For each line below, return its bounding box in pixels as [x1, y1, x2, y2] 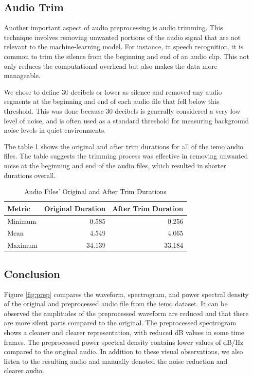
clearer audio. [4, 365, 44, 376]
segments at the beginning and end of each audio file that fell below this [4, 96, 219, 106]
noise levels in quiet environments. [4, 125, 106, 135]
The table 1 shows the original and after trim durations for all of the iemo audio [4, 141, 244, 151]
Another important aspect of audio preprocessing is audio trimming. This [4, 22, 223, 33]
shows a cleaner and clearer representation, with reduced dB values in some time [4, 327, 244, 337]
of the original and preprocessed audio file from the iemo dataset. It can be [4, 298, 228, 309]
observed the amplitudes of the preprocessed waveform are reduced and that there [4, 308, 249, 318]
